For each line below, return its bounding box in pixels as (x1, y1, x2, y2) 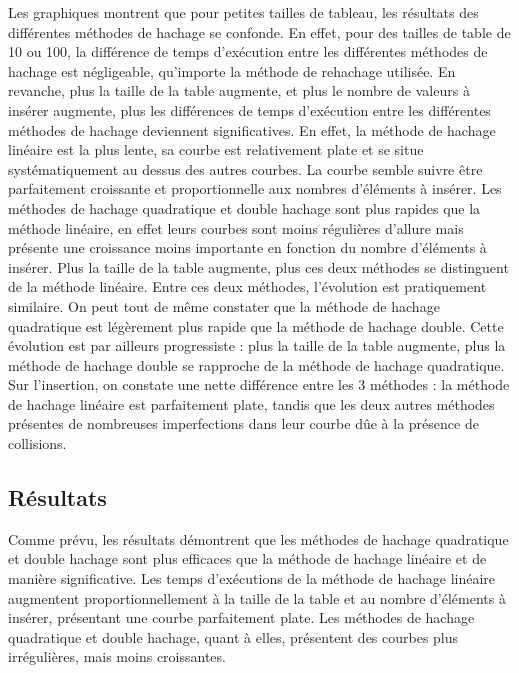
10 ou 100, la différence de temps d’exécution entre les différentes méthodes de (8, 41, 488, 62)
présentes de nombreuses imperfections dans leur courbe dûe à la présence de (8, 413, 479, 434)
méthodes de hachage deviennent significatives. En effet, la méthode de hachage (8, 119, 496, 140)
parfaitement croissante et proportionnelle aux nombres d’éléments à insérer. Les (8, 178, 502, 199)
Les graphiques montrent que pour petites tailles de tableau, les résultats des (8, 2, 479, 22)
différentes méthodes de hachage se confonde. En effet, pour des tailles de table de (8, 21, 511, 42)
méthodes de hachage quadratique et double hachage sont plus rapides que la (8, 197, 481, 218)
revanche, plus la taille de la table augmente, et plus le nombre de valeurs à (8, 80, 470, 101)
